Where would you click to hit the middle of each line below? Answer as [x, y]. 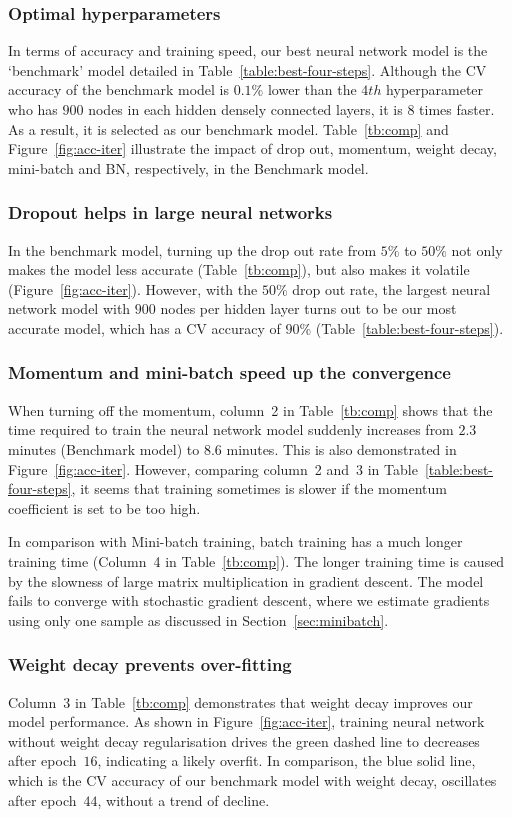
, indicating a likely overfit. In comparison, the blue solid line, [286, 760]
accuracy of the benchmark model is [119, 89]
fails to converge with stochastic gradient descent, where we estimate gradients [249, 600]
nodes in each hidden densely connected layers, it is [245, 109]
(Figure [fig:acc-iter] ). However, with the [133, 288]
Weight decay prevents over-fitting [150, 664]
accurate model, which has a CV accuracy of [144, 327]
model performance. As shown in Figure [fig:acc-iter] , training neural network [246, 721]
